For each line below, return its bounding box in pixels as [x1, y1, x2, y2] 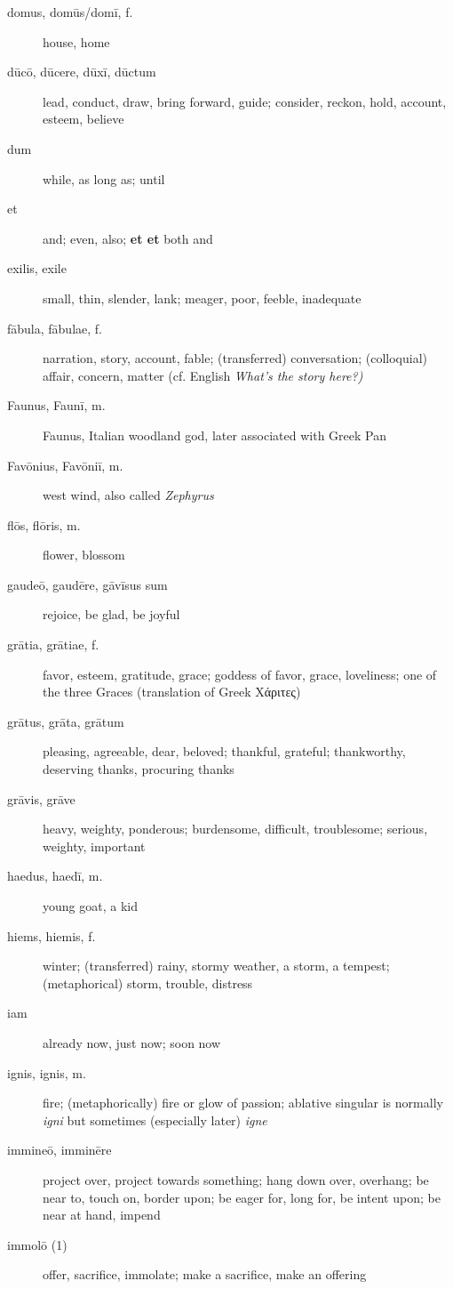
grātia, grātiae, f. [7, 635, 99, 654]
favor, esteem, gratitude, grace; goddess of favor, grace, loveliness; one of [43, 665, 437, 683]
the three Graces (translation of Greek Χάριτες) [43, 682, 301, 701]
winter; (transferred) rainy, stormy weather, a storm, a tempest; [43, 956, 390, 975]
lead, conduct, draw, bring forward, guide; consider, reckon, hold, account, [43, 92, 447, 110]
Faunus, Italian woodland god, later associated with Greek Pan [43, 425, 387, 444]
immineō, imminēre [7, 1140, 112, 1159]
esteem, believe [43, 109, 124, 128]
